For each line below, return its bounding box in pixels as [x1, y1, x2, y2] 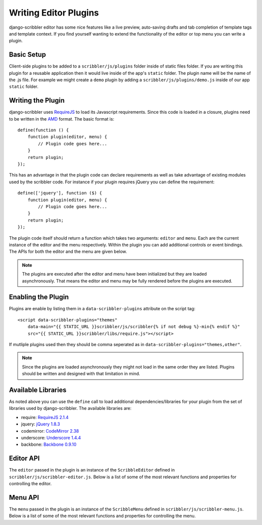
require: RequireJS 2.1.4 [21, 414, 69, 420]
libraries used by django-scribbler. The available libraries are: [9, 405, 132, 411]
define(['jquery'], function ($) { [17, 190, 102, 196]
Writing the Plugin [9, 96, 65, 105]
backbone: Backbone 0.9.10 [21, 441, 77, 447]
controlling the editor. [9, 481, 52, 487]
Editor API [9, 455, 40, 463]
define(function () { [17, 127, 69, 133]
